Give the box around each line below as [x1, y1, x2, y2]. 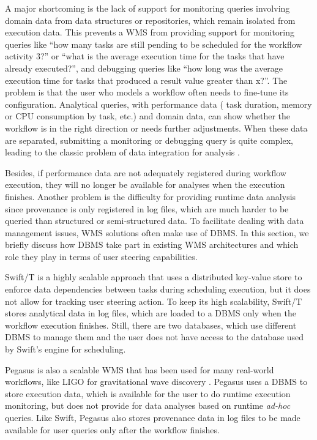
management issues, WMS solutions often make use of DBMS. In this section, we [5, 226, 309, 239]
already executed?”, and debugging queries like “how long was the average [5, 61, 283, 74]
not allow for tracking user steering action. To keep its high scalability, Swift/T [5, 294, 302, 307]
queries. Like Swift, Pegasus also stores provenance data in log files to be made [5, 411, 300, 423]
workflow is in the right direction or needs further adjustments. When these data [5, 121, 308, 134]
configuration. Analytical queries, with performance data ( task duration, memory [5, 97, 312, 110]
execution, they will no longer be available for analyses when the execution [5, 178, 285, 191]
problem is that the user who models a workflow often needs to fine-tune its [5, 86, 289, 99]
